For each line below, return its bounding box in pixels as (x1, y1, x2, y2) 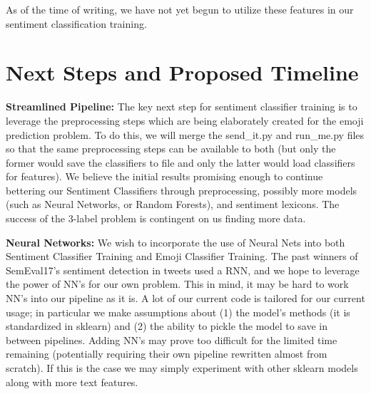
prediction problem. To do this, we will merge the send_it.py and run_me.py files (6, 127, 365, 142)
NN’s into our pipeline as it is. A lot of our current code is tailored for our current (6, 291, 365, 306)
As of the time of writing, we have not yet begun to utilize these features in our (6, 2, 354, 16)
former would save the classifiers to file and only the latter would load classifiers (6, 155, 355, 170)
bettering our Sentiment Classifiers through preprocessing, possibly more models (6, 182, 357, 197)
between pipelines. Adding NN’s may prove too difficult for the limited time (6, 332, 337, 347)
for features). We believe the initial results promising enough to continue (6, 169, 323, 184)
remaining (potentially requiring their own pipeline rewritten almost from (6, 346, 327, 361)
